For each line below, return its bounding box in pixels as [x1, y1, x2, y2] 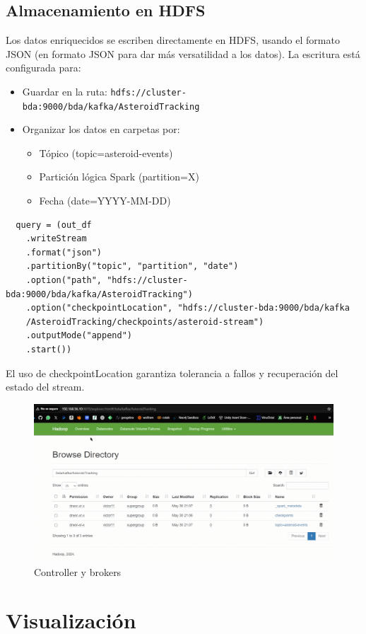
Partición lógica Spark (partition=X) [39, 169, 199, 184]
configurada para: [6, 60, 81, 75]
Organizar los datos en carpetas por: [22, 122, 180, 137]
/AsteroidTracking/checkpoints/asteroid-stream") [25, 316, 264, 327]
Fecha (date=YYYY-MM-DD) [39, 193, 171, 208]
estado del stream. [6, 379, 85, 394]
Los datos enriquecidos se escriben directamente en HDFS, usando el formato [6, 33, 340, 47]
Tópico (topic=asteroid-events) [39, 145, 173, 160]
